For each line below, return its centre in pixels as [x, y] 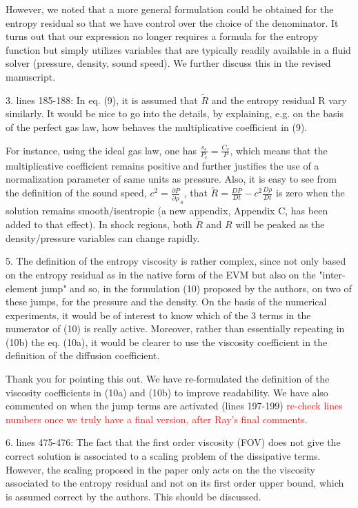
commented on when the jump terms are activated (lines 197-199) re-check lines [174, 406]
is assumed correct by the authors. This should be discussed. [133, 496]
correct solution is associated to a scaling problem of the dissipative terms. [163, 456]
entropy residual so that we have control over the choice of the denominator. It [172, 22]
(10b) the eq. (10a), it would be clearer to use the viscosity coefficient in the [167, 342]
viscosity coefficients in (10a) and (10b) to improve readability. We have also [167, 392]
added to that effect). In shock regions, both [99, 224]
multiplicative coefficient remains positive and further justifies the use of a [162, 165]
